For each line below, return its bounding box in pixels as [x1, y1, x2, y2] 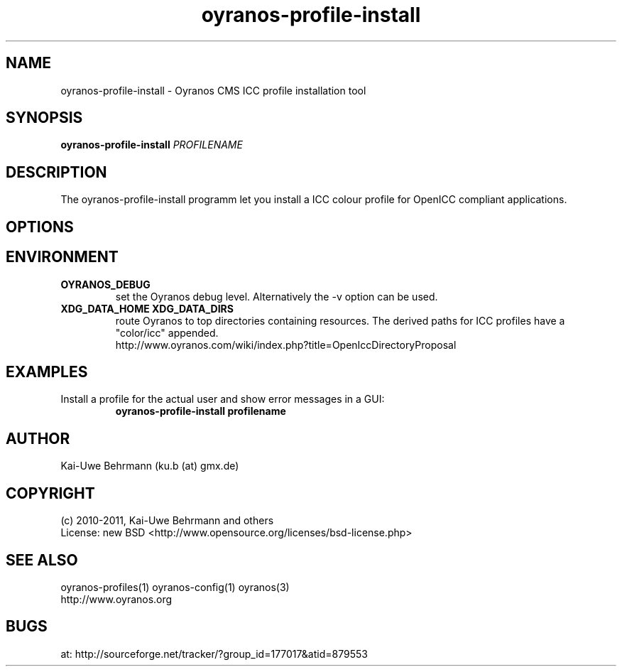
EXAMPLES [6, 362, 88, 381]
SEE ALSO [6, 551, 78, 569]
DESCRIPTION [6, 163, 107, 181]
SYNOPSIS [6, 109, 83, 127]
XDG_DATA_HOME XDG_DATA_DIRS [60, 302, 234, 315]
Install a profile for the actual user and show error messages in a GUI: [60, 393, 385, 406]
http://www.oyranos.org [60, 592, 173, 605]
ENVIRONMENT [6, 248, 119, 266]
